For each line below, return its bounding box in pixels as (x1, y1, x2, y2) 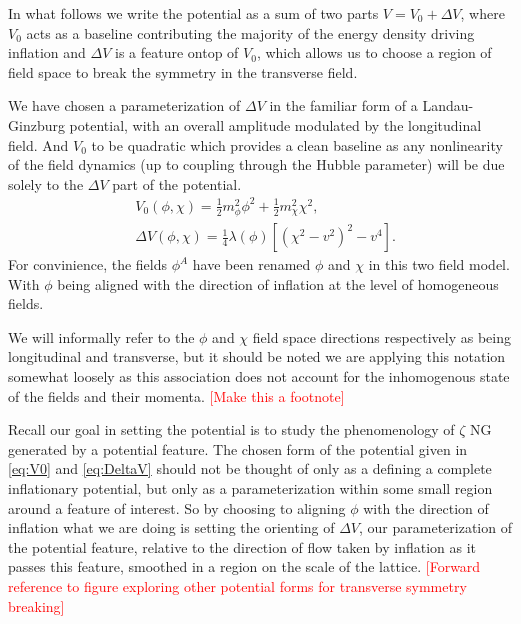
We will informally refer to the (8, 326, 195, 347)
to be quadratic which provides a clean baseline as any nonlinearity (91, 134, 503, 155)
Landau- (422, 95, 474, 116)
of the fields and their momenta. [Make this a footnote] (8, 385, 345, 406)
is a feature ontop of (114, 42, 239, 63)
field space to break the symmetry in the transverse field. (8, 61, 358, 82)
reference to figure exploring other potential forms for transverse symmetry (8, 575, 467, 596)
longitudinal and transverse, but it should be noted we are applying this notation (8, 346, 506, 367)
